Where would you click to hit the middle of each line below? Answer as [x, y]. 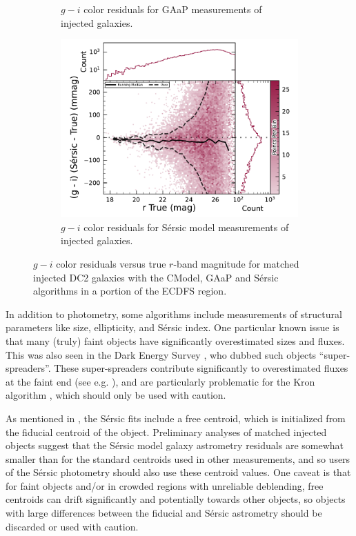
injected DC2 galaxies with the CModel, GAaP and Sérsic [156, 277]
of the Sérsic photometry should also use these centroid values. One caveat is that [178, 472]
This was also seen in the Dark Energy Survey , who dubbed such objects [161, 354]
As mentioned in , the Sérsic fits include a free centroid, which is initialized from [176, 418]
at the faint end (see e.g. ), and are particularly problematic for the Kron [160, 381]
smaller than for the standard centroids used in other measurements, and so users [178, 458]
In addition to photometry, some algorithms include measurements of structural [174, 314]
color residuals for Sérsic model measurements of [186, 227]
